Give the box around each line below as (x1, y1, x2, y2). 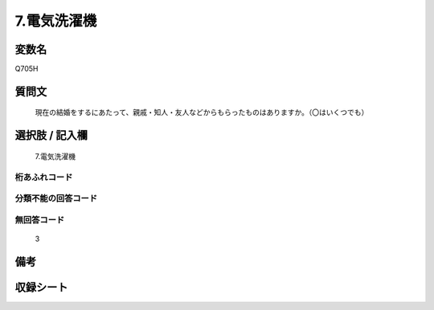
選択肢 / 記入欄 (14, 128, 88, 142)
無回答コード (14, 214, 65, 225)
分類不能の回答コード (14, 193, 98, 204)
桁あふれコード (14, 171, 73, 182)
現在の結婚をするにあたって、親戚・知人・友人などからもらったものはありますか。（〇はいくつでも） (35, 108, 369, 117)
